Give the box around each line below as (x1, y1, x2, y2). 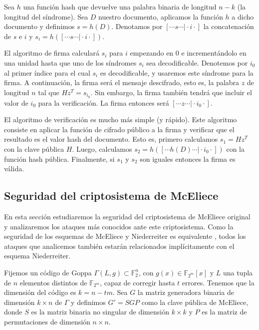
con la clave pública (4, 143, 64, 154)
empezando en (130, 48, 174, 58)
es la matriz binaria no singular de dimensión (31, 306, 169, 317)
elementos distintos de (19, 277, 87, 287)
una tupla (223, 267, 253, 277)
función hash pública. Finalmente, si (4, 153, 115, 164)
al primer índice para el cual (4, 67, 90, 78)
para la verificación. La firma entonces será (38, 97, 169, 108)
